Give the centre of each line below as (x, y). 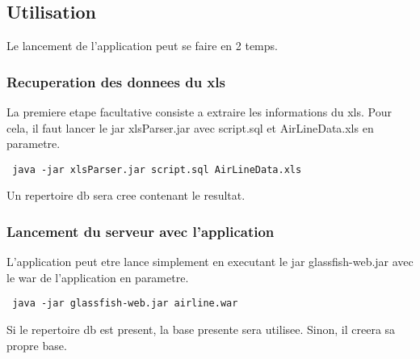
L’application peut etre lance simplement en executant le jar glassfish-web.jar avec (210, 262)
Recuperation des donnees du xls (116, 81)
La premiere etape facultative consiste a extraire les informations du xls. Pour (199, 112)
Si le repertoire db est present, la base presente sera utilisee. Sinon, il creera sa (201, 329)
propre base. (37, 345)
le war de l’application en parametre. (98, 277)
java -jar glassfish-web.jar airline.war (125, 304)
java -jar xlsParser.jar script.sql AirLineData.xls (157, 169)
